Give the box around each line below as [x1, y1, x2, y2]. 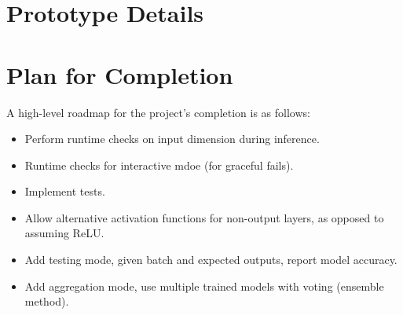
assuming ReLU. [24, 225, 104, 241]
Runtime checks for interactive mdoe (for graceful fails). [24, 156, 294, 173]
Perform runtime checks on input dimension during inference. [24, 130, 320, 147]
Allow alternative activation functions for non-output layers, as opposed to [24, 209, 384, 225]
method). [24, 293, 69, 310]
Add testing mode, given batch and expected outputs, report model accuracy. [24, 251, 398, 268]
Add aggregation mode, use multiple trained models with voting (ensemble [24, 277, 384, 294]
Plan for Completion [6, 58, 233, 90]
